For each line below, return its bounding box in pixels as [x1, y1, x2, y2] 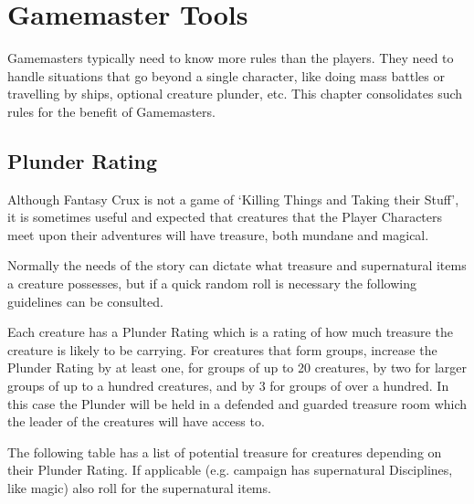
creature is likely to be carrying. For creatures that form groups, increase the [7, 340, 437, 359]
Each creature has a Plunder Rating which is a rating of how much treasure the [7, 322, 453, 341]
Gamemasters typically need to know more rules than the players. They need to [7, 48, 454, 68]
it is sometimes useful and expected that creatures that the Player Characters [7, 207, 443, 226]
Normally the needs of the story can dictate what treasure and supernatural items [7, 256, 467, 275]
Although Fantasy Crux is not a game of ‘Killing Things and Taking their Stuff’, [7, 189, 459, 208]
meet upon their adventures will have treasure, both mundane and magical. [7, 225, 429, 244]
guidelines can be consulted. [7, 291, 163, 310]
